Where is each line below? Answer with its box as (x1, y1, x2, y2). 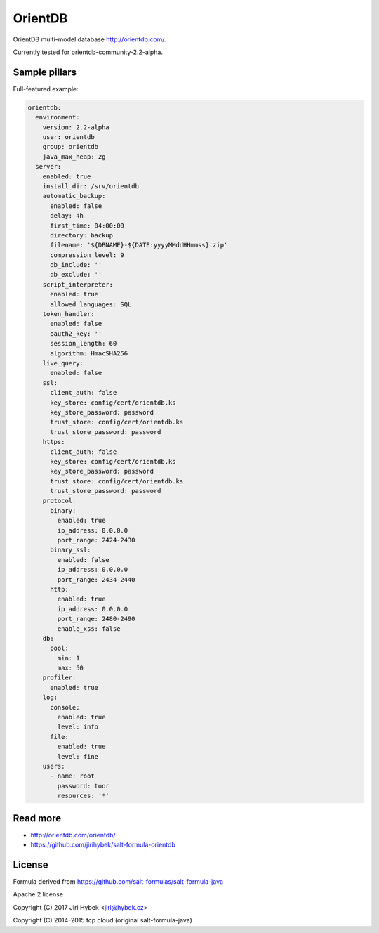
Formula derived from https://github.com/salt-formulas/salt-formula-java (13, 877, 224, 885)
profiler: (42, 674, 77, 681)
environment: (35, 113, 80, 122)
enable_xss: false (57, 625, 121, 632)
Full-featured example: (13, 84, 79, 93)
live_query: (42, 359, 84, 367)
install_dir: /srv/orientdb (42, 182, 140, 190)
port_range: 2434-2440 (57, 575, 136, 583)
